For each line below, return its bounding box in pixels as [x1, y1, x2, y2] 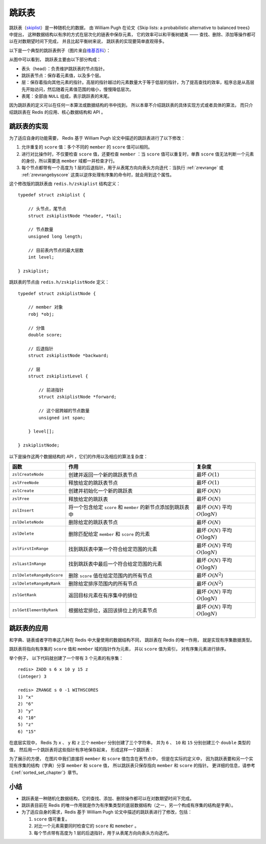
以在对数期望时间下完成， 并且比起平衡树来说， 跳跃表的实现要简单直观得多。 [9, 38, 167, 44]
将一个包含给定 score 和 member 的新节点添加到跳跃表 [68, 504, 190, 511]
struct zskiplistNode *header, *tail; [28, 213, 122, 219]
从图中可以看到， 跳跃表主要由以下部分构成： [9, 57, 101, 63]
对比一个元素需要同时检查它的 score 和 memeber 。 [33, 823, 139, 829]
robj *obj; [28, 311, 55, 317]
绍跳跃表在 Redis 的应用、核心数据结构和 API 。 [9, 109, 106, 115]
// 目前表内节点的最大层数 [28, 247, 84, 253]
